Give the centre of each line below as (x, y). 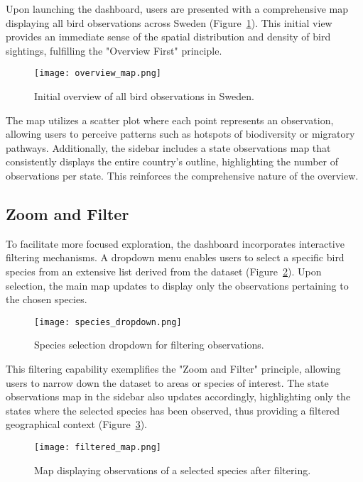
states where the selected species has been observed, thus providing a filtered (173, 410)
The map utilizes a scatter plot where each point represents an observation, (170, 120)
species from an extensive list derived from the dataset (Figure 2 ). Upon (164, 271)
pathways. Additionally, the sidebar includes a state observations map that (168, 147)
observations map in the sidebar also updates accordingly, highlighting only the (178, 396)
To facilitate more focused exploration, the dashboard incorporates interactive (175, 243)
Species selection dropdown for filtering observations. (149, 345)
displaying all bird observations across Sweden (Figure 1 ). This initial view (169, 22)
